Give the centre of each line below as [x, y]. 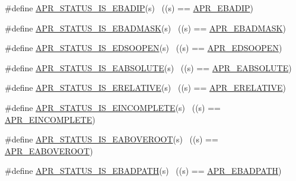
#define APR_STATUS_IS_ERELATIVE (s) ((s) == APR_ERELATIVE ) [145, 88]
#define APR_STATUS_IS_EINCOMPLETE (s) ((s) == [113, 107]
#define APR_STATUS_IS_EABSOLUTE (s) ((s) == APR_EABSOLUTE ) [148, 67]
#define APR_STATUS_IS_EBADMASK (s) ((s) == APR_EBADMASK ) [145, 28]
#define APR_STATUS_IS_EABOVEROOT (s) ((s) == [112, 139]
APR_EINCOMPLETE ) [50, 119]
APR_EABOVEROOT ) [49, 150]
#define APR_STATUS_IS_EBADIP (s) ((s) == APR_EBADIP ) [129, 8]
